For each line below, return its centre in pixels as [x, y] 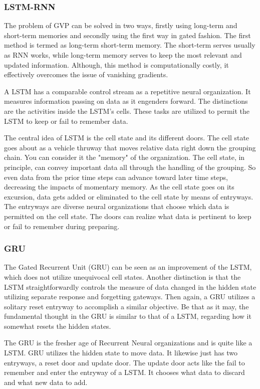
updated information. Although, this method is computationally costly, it [116, 64]
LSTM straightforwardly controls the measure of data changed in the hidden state [130, 286]
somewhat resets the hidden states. [58, 326]
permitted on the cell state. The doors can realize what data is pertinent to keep [128, 216]
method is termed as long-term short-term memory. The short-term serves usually [130, 45]
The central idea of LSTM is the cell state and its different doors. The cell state [127, 138]
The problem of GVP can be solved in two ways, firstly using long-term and [121, 25]
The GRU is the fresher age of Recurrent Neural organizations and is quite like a [128, 343]
